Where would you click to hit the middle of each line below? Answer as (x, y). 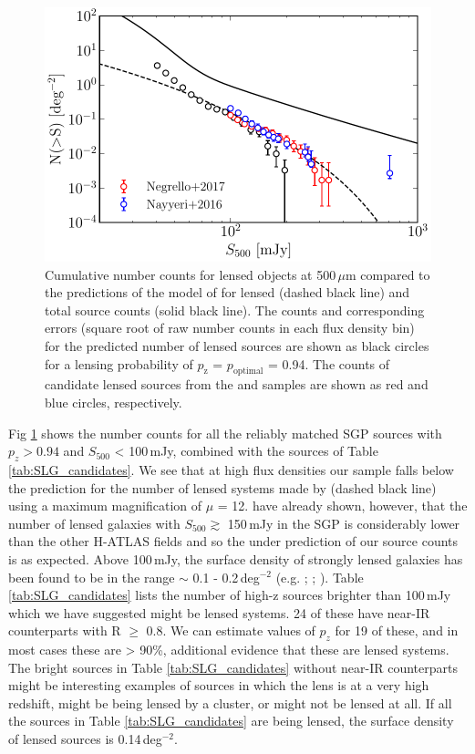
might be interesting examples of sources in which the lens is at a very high (219, 685)
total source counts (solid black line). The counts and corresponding (235, 310)
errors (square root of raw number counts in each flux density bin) (230, 328)
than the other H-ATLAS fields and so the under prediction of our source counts (233, 541)
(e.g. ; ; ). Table (320, 577)
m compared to (387, 274)
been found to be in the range (92, 577)
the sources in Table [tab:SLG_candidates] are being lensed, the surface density (231, 721)
